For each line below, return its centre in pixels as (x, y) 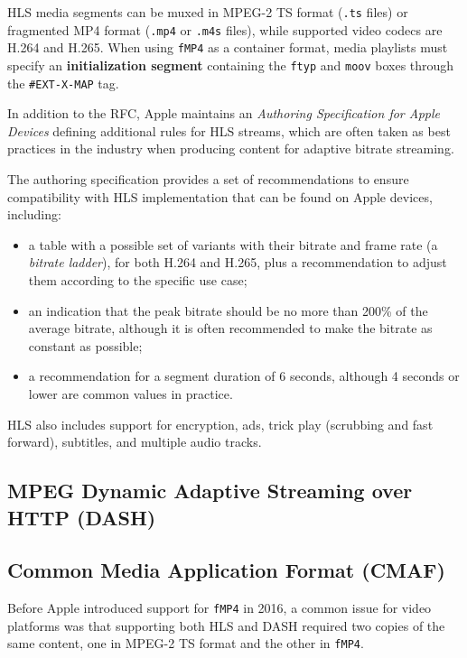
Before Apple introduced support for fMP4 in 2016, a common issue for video (219, 608)
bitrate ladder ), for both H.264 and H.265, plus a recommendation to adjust (238, 262)
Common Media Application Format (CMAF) (226, 570)
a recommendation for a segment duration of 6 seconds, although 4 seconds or (244, 376)
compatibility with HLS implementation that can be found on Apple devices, (220, 196)
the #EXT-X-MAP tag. (63, 83)
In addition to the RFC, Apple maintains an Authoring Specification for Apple (224, 113)
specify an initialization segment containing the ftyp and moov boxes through (231, 65)
